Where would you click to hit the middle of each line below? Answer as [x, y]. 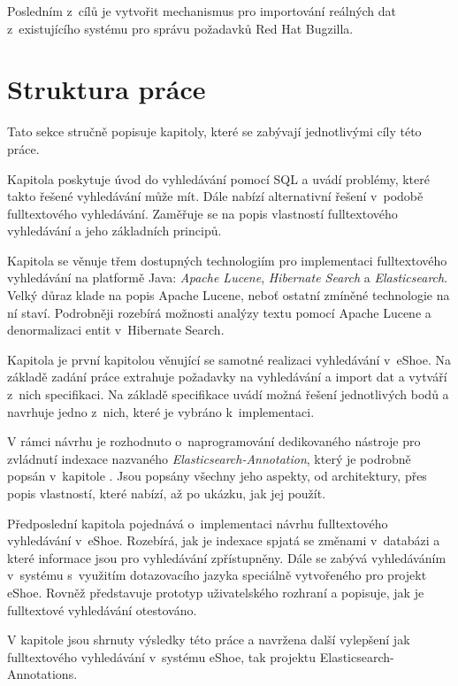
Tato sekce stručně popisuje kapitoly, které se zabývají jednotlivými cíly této [214, 131]
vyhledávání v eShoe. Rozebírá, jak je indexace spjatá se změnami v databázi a [224, 540]
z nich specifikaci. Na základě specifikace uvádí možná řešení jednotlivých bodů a [228, 394]
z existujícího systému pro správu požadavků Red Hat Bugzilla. [180, 28]
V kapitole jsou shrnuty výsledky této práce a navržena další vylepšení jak [209, 640]
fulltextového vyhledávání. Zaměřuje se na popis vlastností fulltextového [202, 213]
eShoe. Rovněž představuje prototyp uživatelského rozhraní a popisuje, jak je [216, 592]
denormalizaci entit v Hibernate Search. [116, 330]
